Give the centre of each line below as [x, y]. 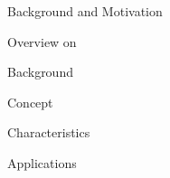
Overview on [42, 41]
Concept [30, 102]
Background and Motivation [85, 11]
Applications [42, 162]
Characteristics [49, 132]
